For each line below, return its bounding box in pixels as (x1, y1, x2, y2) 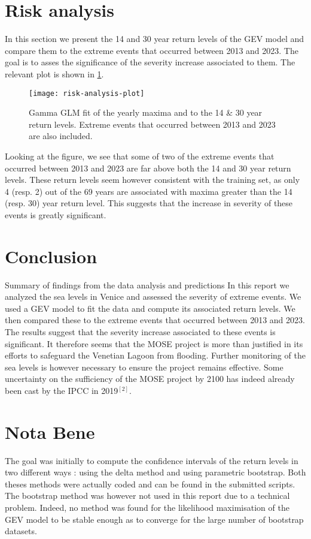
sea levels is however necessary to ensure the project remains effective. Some (5, 360, 283, 373)
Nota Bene (5, 419, 95, 444)
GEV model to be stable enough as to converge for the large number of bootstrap (5, 513, 304, 525)
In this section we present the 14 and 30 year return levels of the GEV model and (5, 32, 304, 45)
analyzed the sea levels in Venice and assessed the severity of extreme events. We (5, 290, 301, 303)
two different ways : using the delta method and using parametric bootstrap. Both (5, 466, 306, 478)
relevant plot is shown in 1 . (5, 67, 104, 80)
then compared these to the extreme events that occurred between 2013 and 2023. (5, 314, 305, 326)
